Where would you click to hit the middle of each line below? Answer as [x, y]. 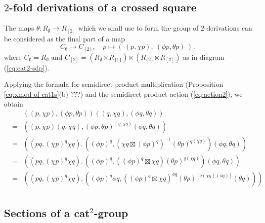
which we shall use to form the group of [138, 28]
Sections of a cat [47, 212]
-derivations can [228, 28]
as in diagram [204, 56]
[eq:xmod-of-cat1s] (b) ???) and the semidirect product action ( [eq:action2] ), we [123, 94]
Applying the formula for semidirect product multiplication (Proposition [114, 84]
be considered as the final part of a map [65, 38]
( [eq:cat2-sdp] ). [27, 67]
